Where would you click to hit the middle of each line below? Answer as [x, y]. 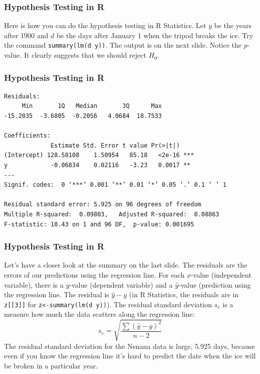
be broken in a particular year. [51, 365]
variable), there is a [34, 284]
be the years [233, 25]
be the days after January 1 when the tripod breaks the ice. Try [155, 35]
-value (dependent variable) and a [121, 284]
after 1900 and [26, 35]
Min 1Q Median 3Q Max [92, 106]
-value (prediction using [215, 284]
